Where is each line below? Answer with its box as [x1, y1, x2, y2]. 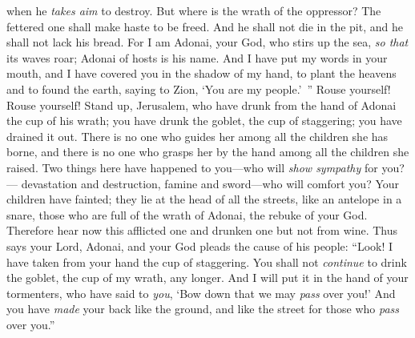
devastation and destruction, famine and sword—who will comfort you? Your [21, 175, 400, 191]
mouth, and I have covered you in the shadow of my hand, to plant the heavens [6, 65, 397, 82]
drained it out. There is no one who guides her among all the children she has [6, 127, 389, 144]
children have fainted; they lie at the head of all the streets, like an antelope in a [6, 191, 402, 207]
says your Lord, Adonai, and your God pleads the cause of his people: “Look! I [6, 237, 393, 254]
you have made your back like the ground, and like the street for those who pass [6, 300, 399, 317]
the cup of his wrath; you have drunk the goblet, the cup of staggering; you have [6, 112, 402, 129]
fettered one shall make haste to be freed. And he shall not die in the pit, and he [6, 18, 403, 34]
